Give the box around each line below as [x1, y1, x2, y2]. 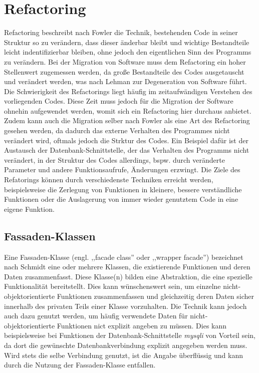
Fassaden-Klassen [4, 228, 96, 243]
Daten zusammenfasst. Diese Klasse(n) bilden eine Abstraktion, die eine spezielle [4, 271, 252, 281]
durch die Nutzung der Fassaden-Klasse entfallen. [4, 359, 156, 370]
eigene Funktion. [4, 203, 55, 214]
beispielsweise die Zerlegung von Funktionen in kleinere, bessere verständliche [4, 184, 242, 194]
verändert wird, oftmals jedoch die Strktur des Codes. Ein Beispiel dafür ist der [4, 135, 248, 145]
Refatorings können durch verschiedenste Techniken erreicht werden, [4, 174, 213, 185]
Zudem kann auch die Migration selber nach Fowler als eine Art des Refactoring [4, 115, 250, 126]
